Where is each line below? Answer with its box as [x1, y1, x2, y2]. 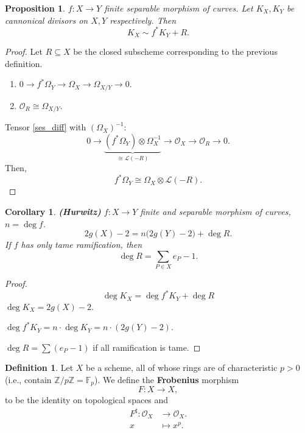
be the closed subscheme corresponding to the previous [73, 45, 278, 58]
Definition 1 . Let [5, 361, 74, 374]
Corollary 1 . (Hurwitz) [5, 205, 101, 217]
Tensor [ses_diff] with [5, 121, 86, 133]
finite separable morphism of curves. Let [104, 2, 253, 14]
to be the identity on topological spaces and [5, 393, 169, 406]
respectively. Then [110, 13, 177, 26]
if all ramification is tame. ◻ [93, 340, 201, 353]
